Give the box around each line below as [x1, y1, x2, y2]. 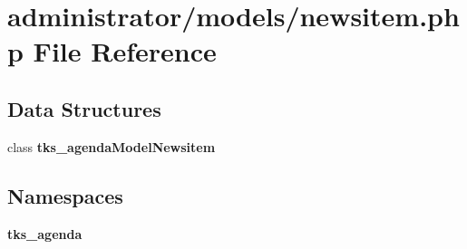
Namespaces [7, 181, 123, 209]
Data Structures [7, 94, 161, 122]
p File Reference [7, 33, 217, 70]
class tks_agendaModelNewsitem [7, 137, 216, 156]
